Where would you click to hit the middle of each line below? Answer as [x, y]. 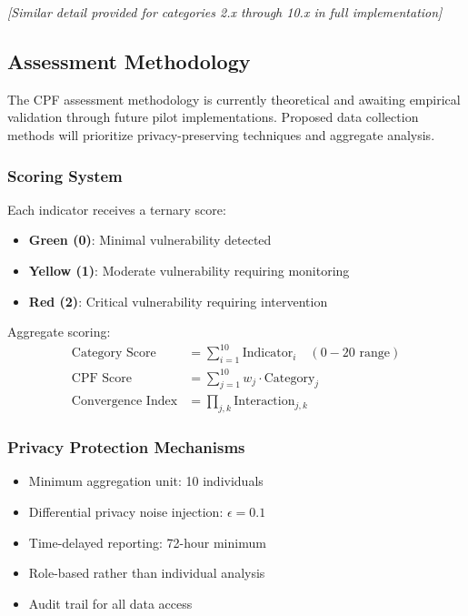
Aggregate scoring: [59, 332]
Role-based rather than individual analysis [147, 573]
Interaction [264, 402]
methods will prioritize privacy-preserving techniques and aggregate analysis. [221, 134]
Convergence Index [124, 402]
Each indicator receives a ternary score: [117, 209]
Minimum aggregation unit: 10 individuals [146, 481]
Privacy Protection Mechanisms [126, 447]
